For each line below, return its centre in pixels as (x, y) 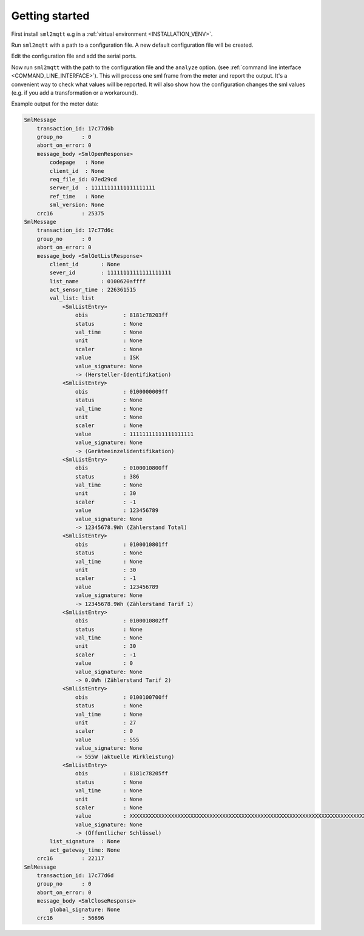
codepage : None (77, 163)
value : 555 (107, 739)
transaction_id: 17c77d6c (75, 230)
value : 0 (104, 663)
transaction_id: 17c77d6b (75, 128)
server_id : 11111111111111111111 (103, 188)
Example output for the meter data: (55, 104)
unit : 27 (106, 723)
